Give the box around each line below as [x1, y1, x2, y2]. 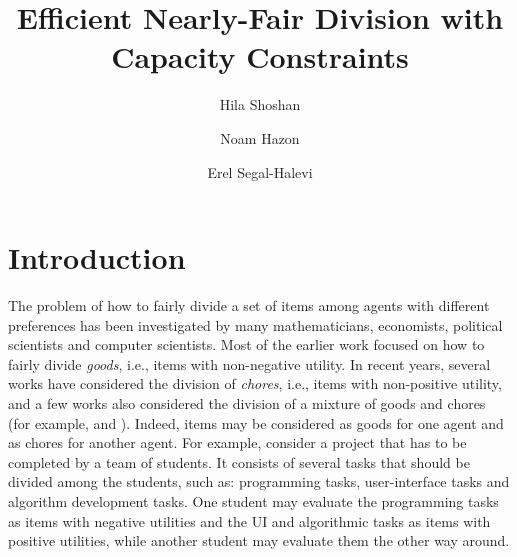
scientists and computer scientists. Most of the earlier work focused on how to [8, 334, 485, 355]
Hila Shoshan [219, 94, 301, 115]
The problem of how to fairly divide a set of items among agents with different [8, 295, 490, 316]
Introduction [8, 237, 186, 278]
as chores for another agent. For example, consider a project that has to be [8, 432, 467, 453]
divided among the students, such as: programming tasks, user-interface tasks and [8, 471, 510, 492]
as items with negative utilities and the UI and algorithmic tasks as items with [8, 510, 491, 531]
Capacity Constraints [111, 36, 409, 77]
